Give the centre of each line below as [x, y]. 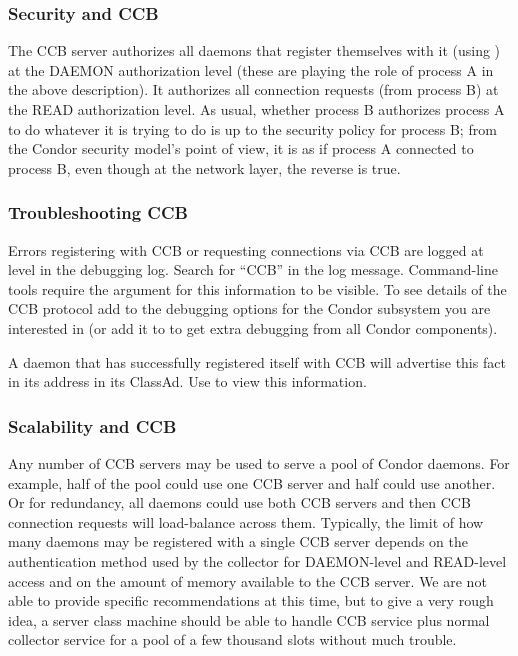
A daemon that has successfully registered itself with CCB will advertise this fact [257, 361]
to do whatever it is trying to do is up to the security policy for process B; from [252, 128]
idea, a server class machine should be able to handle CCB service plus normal [249, 619]
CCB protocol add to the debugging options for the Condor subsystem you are [249, 308]
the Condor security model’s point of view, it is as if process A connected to [241, 148]
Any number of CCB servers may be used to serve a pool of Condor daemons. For [259, 462]
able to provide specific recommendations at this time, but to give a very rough [251, 600]
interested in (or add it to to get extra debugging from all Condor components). [253, 327]
